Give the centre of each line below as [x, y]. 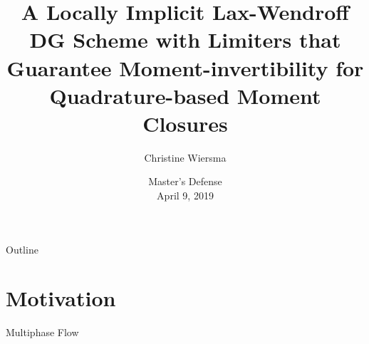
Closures [185, 123]
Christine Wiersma [185, 157]
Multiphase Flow [42, 332]
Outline [22, 249]
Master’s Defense [185, 181]
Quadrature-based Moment [185, 95]
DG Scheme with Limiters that [185, 40]
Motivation [61, 298]
